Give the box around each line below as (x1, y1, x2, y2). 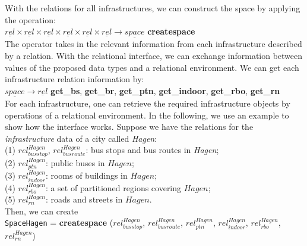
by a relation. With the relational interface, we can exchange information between (5, 49, 303, 61)
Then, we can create (5, 204, 78, 217)
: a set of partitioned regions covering (45, 181, 182, 194)
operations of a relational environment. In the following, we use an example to (5, 108, 289, 121)
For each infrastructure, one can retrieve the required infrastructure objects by (5, 97, 290, 109)
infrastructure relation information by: (5, 73, 144, 85)
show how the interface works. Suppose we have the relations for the (5, 120, 254, 133)
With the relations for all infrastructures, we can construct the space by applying (5, 2, 300, 14)
